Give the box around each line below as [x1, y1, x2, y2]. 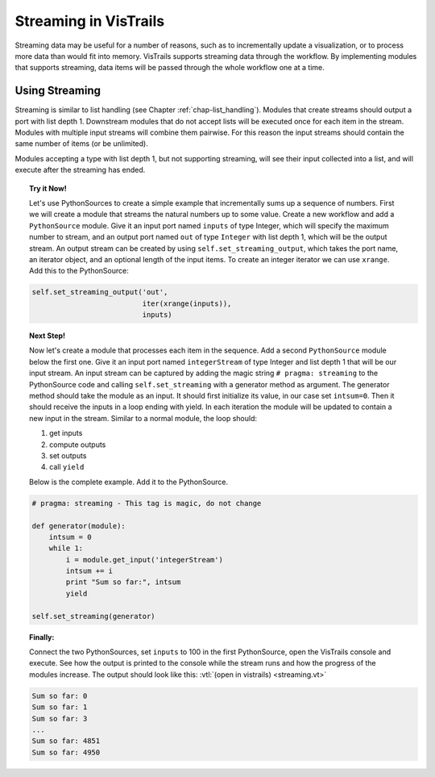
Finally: [29, 632, 55, 641]
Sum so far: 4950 [31, 747, 101, 757]
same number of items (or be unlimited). [14, 139, 148, 148]
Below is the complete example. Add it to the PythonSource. [29, 477, 229, 487]
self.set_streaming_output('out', [31, 287, 168, 297]
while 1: [48, 544, 84, 553]
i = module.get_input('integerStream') [65, 555, 223, 564]
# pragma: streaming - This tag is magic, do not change [31, 499, 262, 508]
